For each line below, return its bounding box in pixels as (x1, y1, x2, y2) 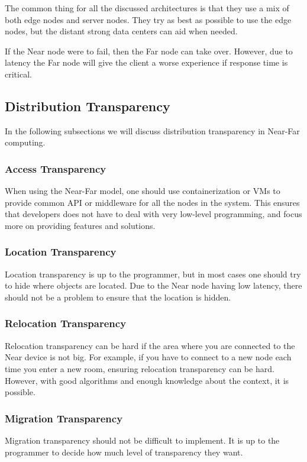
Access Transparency (5, 161, 106, 176)
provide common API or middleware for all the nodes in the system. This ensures (5, 196, 300, 208)
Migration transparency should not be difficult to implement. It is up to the (5, 434, 280, 446)
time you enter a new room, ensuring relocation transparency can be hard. (5, 362, 274, 374)
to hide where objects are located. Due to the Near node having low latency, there (5, 279, 302, 292)
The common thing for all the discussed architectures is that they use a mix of (5, 2, 289, 14)
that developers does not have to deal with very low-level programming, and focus (5, 208, 302, 220)
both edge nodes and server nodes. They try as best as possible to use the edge (5, 13, 292, 25)
